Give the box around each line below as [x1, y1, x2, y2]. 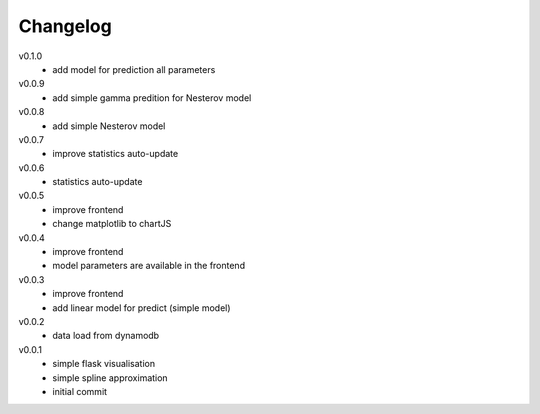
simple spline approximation [52, 371, 169, 384]
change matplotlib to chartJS [52, 218, 172, 230]
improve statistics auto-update [52, 148, 179, 160]
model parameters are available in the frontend [52, 260, 245, 272]
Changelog [18, 15, 112, 37]
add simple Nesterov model [52, 120, 166, 132]
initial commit [52, 385, 108, 397]
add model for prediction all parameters [52, 63, 216, 75]
